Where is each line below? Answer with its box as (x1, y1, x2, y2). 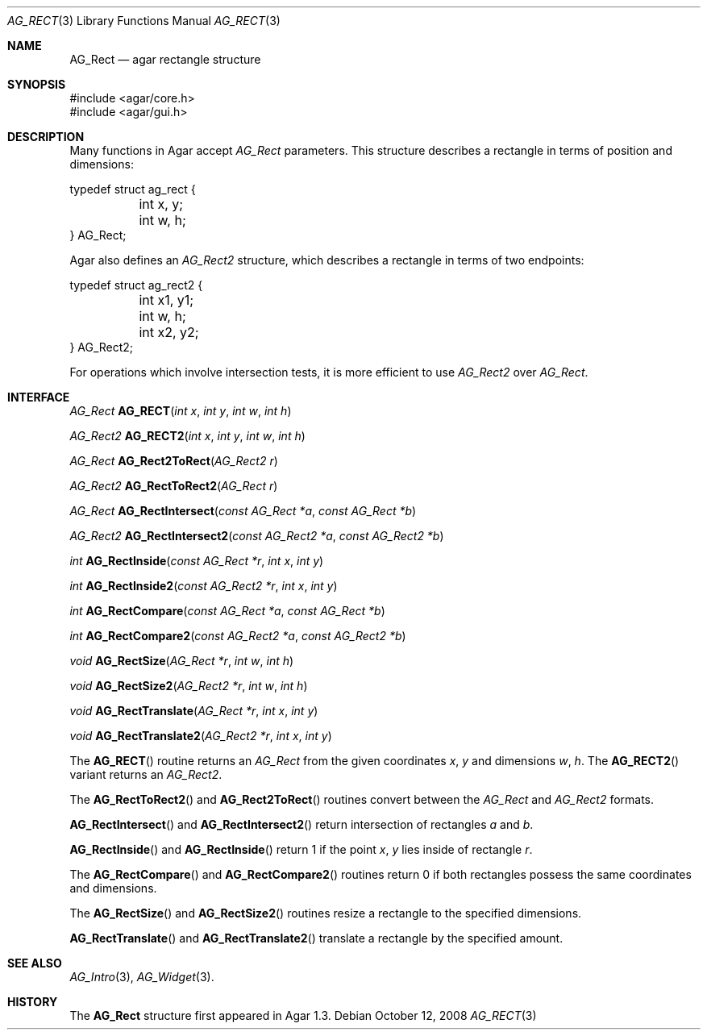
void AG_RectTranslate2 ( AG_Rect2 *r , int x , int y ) (69, 729, 332, 743)
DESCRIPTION (7, 130, 85, 144)
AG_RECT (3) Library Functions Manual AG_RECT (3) (7, 14, 281, 27)
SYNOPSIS (7, 77, 66, 91)
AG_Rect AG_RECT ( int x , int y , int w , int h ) (69, 404, 292, 418)
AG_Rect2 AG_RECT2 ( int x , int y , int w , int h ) (69, 429, 306, 443)
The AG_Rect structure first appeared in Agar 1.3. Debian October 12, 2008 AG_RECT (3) (69, 1009, 537, 1022)
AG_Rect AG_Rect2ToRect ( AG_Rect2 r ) (69, 454, 278, 468)
